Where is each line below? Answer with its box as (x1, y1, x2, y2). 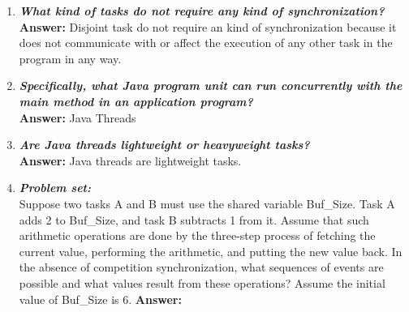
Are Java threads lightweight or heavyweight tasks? (19, 136, 310, 153)
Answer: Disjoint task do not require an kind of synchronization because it (19, 18, 397, 35)
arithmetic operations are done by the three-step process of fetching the (19, 227, 376, 244)
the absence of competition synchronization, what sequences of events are (19, 259, 384, 276)
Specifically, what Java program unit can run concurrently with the (19, 77, 403, 94)
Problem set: (19, 179, 91, 196)
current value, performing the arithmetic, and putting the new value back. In (19, 242, 403, 259)
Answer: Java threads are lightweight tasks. (19, 152, 242, 169)
